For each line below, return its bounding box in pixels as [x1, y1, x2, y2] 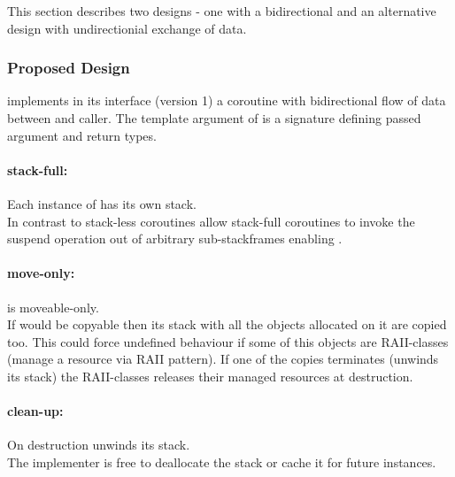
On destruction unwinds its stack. [7, 435, 190, 454]
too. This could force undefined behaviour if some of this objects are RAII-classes [7, 332, 449, 350]
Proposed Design [7, 57, 130, 79]
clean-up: [7, 402, 64, 420]
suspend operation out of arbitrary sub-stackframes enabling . [7, 229, 343, 248]
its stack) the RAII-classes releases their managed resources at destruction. [7, 366, 413, 385]
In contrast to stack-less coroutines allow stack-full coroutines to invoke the [7, 212, 415, 230]
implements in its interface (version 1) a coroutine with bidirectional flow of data [7, 91, 446, 110]
